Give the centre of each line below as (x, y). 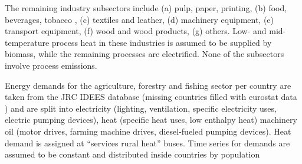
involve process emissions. (51, 65)
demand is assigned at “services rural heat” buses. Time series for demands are (147, 143)
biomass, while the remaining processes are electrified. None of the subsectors (145, 54)
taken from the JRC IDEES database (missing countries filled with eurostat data (151, 97)
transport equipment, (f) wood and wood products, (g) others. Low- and (136, 31)
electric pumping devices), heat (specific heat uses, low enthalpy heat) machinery (151, 120)
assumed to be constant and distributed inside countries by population (132, 154)
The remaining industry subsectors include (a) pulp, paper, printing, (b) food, (146, 8)
